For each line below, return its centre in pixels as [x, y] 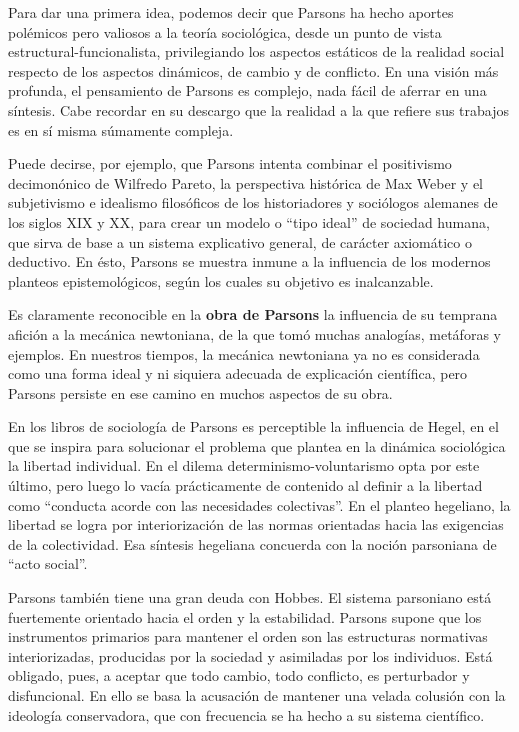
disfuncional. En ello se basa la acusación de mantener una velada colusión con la [257, 695]
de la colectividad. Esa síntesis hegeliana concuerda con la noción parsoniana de [252, 543]
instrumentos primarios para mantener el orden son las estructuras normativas [248, 636]
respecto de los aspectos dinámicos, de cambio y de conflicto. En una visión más [253, 70]
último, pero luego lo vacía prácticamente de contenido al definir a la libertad [245, 485]
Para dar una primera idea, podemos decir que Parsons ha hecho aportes [231, 12]
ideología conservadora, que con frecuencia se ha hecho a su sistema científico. [246, 714]
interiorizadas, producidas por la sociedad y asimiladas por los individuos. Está [250, 655]
